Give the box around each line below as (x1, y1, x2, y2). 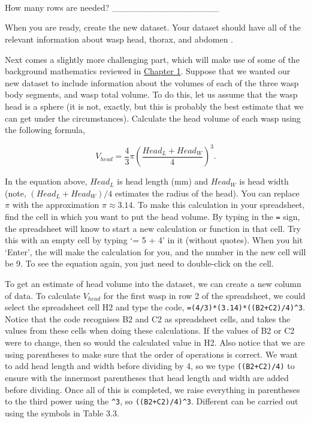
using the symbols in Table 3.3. (5, 406, 119, 419)
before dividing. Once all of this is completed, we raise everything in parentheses (5, 383, 300, 395)
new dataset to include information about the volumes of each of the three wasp (5, 76, 299, 89)
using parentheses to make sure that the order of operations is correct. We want (5, 348, 298, 360)
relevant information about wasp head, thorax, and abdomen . (5, 32, 233, 45)
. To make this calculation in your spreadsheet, (132, 198, 305, 211)
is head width (239, 175, 289, 188)
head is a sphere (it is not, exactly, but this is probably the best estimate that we (5, 99, 304, 112)
